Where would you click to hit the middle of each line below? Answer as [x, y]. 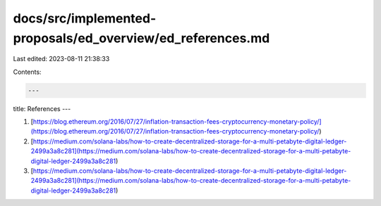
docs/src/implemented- [85, 18]
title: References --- [42, 108]
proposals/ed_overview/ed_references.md [141, 38]
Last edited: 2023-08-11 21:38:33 [61, 59]
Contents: [27, 72]
